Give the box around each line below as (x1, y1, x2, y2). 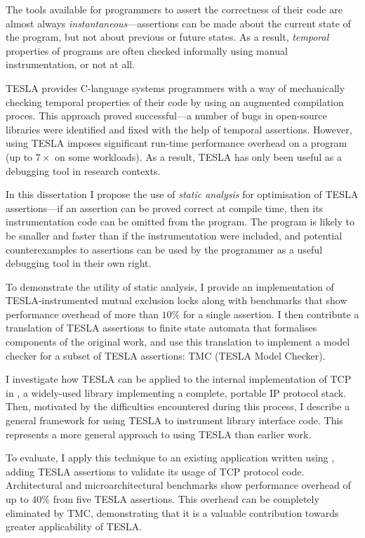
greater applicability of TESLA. (6, 519, 142, 534)
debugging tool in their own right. (6, 256, 152, 270)
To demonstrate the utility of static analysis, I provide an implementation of (6, 279, 334, 294)
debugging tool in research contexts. (6, 163, 161, 178)
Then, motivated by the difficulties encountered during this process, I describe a (6, 399, 350, 414)
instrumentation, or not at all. (6, 57, 135, 72)
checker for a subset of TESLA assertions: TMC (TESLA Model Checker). (6, 348, 326, 362)
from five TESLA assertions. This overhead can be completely (53, 492, 319, 506)
